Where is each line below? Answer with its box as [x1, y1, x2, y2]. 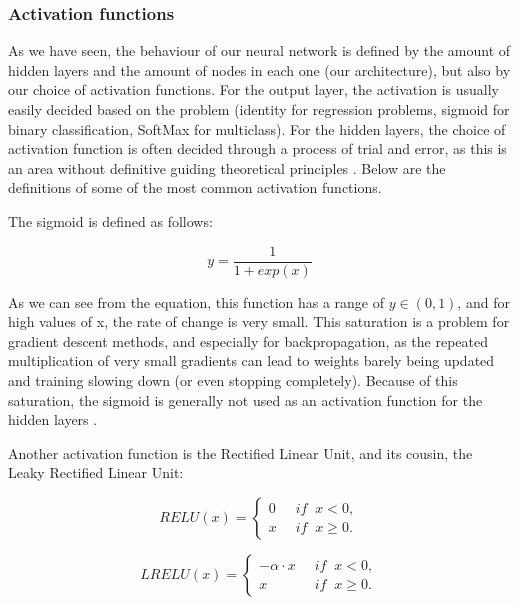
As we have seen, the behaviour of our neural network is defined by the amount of [8, 40, 511, 61]
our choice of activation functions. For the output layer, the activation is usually [8, 79, 499, 100]
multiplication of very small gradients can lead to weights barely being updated [8, 350, 495, 371]
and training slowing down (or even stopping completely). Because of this [8, 370, 458, 390]
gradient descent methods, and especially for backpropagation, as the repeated [8, 330, 488, 351]
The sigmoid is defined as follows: [8, 210, 213, 231]
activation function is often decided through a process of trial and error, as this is [8, 138, 507, 159]
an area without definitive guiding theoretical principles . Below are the [8, 157, 446, 178]
